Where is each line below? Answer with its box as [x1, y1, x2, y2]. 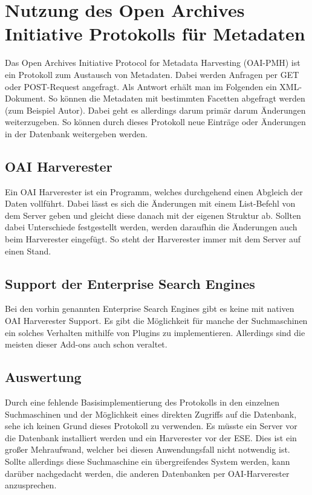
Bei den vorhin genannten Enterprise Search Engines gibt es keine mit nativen [5, 302, 294, 315]
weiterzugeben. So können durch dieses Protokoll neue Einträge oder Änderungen [5, 115, 306, 128]
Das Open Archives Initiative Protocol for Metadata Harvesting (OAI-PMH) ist [5, 56, 301, 69]
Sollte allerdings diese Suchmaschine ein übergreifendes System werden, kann [5, 455, 290, 467]
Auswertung [5, 367, 82, 386]
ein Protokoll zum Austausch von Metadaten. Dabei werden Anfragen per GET [5, 68, 299, 80]
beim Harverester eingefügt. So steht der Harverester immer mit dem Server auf [5, 233, 301, 245]
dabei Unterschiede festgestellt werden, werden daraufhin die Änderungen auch [5, 221, 297, 233]
